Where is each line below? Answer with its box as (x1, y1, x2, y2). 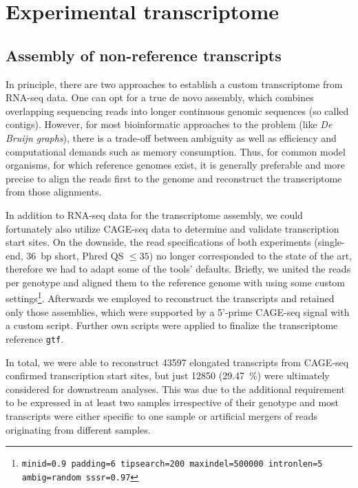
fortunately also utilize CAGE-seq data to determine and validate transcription (6, 221, 339, 235)
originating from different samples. (6, 422, 151, 436)
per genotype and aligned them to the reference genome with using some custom (6, 275, 346, 289)
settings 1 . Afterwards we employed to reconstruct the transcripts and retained (6, 289, 335, 306)
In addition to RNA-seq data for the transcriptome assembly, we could (6, 207, 303, 222)
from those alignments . (6, 184, 102, 199)
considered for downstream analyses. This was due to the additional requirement (6, 381, 345, 396)
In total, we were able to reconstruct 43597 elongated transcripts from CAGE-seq (6, 354, 349, 369)
